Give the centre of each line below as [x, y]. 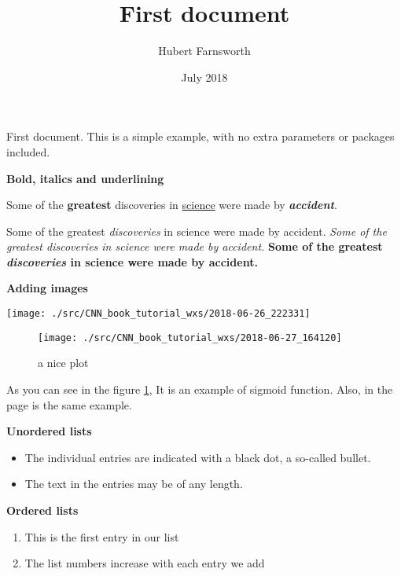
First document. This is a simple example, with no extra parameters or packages [200, 136]
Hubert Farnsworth [204, 51]
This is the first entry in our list [102, 536]
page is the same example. [69, 404]
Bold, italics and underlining [85, 178]
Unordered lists [49, 431]
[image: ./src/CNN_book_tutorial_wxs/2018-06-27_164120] [190, 338]
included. [28, 151]
